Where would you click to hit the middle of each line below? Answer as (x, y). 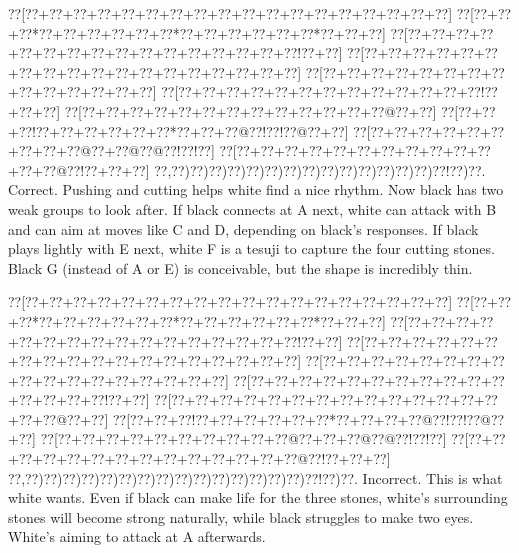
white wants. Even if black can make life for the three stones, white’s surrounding (258, 497)
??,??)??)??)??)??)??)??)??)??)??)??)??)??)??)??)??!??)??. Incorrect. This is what (255, 477)
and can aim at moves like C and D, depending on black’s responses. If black (243, 228)
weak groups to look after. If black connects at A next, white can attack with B (252, 208)
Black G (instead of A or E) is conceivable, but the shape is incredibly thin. (240, 267)
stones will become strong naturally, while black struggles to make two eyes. (241, 516)
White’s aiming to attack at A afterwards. (137, 536)
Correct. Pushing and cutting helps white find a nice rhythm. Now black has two (256, 189)
